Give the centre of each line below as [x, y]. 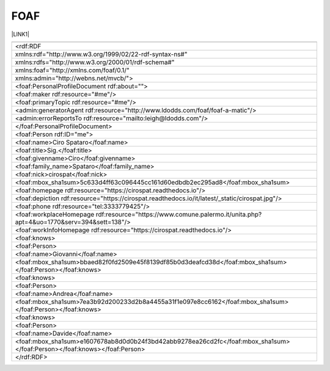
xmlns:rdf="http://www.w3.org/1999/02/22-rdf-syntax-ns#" [101, 54]
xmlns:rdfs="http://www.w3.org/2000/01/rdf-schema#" [95, 62]
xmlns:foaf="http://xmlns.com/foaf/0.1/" [72, 70]
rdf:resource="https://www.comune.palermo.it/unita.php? [179, 214]
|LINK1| [20, 34]
